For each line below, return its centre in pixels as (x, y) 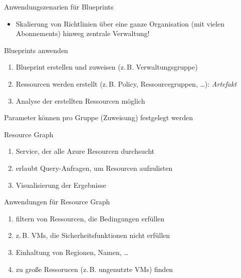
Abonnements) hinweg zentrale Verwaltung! (83, 33)
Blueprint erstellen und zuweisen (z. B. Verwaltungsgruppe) (107, 67)
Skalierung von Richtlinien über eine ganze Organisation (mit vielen (120, 23)
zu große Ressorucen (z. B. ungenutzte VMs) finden (94, 269)
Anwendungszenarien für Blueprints (59, 7)
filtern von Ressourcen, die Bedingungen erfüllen (90, 218)
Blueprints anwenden (36, 50)
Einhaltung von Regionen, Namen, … (72, 252)
